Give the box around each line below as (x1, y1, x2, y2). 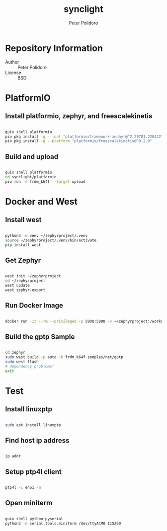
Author (5, 59, 19, 65)
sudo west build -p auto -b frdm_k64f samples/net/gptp (5, 355, 123, 360)
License (5, 70, 21, 76)
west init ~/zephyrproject (5, 274, 61, 279)
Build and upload (5, 152, 59, 161)
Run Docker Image (5, 302, 64, 310)
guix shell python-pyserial (5, 516, 64, 521)
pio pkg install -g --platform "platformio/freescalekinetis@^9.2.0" (5, 139, 153, 144)
